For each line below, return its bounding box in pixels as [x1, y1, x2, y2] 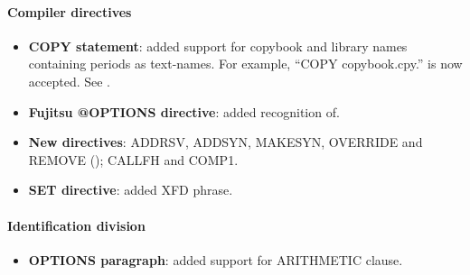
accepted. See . [28, 71, 110, 90]
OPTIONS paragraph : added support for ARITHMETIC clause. [28, 250, 403, 269]
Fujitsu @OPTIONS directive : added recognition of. [28, 102, 340, 121]
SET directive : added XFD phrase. [28, 180, 233, 199]
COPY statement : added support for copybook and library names [28, 36, 408, 55]
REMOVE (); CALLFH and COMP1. [28, 150, 239, 169]
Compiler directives [7, 2, 132, 21]
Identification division [7, 215, 146, 234]
